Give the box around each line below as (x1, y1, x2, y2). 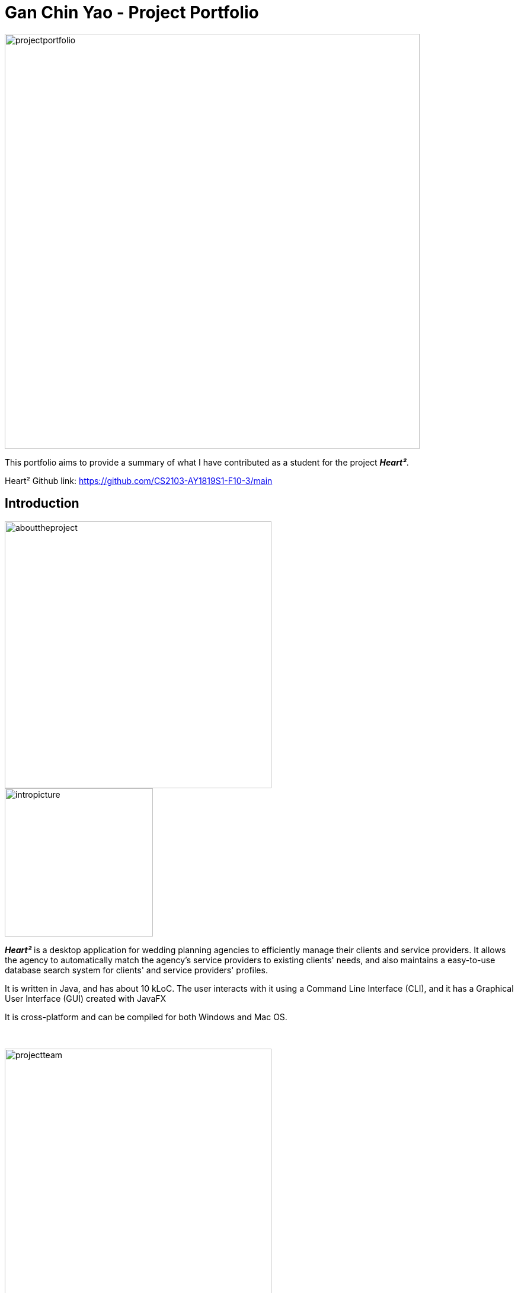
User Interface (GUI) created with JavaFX (5, 993, 167, 1004)
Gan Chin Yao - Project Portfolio (5, 2, 259, 23)
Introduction (5, 496, 79, 511)
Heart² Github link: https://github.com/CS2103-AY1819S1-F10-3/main (5, 475, 273, 486)
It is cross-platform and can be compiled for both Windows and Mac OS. (5, 1011, 287, 1022)
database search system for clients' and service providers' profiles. (5, 964, 268, 975)
